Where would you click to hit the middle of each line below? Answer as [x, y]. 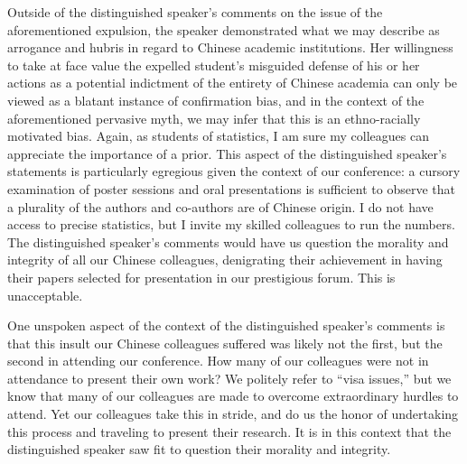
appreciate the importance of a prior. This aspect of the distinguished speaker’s [227, 153]
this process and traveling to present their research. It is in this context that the [229, 431]
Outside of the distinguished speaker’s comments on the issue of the [195, 12]
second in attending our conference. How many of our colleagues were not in [218, 361]
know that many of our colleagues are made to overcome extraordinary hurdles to [233, 396]
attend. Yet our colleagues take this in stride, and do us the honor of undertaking [233, 414]
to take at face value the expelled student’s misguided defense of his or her [214, 65]
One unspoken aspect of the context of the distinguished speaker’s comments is [226, 325]
